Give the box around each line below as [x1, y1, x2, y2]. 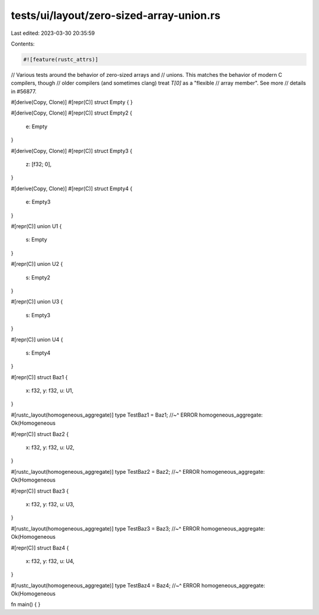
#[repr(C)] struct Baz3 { [11, 487, 69, 494]
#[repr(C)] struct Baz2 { [11, 430, 69, 437]
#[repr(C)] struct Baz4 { [11, 544, 69, 551]
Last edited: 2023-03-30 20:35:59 [11, 30, 95, 37]
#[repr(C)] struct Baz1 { [11, 373, 68, 380]
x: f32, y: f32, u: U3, [25, 500, 75, 507]
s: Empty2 [25, 274, 50, 281]
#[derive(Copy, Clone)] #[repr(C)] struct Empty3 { [11, 147, 132, 154]
